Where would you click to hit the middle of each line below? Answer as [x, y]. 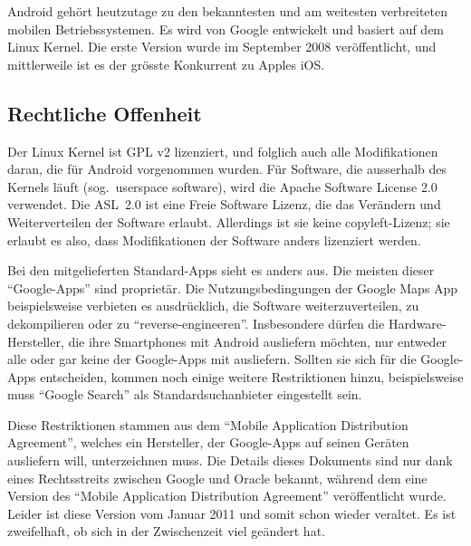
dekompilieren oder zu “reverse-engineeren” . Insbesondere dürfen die [196, 323]
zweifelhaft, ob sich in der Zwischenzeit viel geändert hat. [166, 531]
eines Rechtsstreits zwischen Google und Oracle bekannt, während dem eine [217, 478]
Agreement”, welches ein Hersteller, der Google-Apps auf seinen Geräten [208, 442]
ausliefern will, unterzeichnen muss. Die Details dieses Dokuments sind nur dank [230, 460]
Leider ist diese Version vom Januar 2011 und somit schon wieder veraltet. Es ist [232, 513]
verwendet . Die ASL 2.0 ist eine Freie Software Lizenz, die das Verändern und [224, 204]
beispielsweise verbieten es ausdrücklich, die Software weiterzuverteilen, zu [213, 306]
